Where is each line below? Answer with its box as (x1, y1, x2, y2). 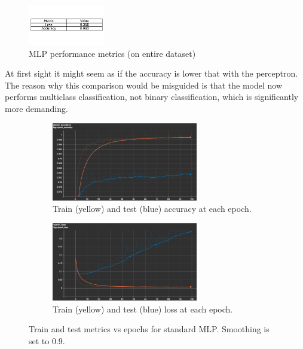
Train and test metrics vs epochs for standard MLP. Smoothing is (29, 323, 270, 335)
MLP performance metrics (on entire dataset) (29, 47, 196, 59)
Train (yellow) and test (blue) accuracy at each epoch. (53, 202, 252, 215)
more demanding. (5, 102, 68, 115)
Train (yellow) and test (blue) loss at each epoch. (53, 302, 233, 315)
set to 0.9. (29, 334, 65, 347)
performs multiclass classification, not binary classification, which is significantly (5, 90, 299, 103)
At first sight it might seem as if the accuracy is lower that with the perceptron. (5, 67, 298, 80)
